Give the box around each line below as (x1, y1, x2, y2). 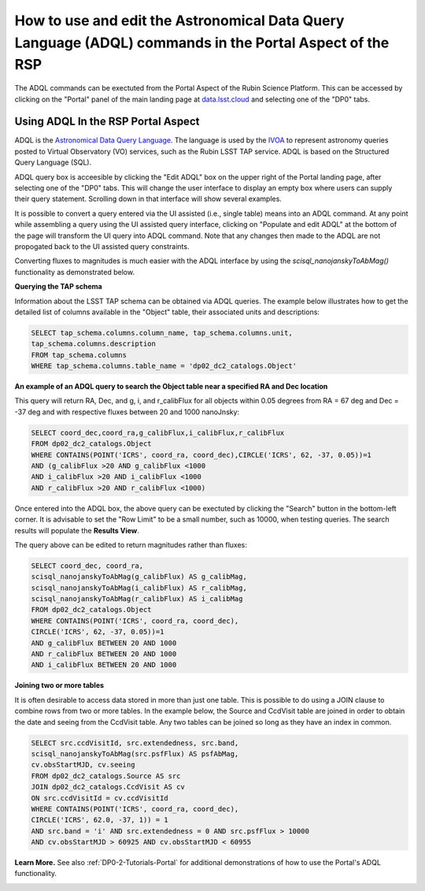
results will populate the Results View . (14, 525, 139, 535)
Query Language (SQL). (14, 158, 92, 167)
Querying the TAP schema (14, 282, 102, 291)
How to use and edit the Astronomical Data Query (14, 12, 345, 29)
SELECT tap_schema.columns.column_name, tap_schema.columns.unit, (31, 328, 293, 337)
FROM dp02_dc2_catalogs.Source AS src (31, 771, 181, 780)
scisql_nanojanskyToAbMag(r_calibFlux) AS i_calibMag (31, 595, 243, 603)
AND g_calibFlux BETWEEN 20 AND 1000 (31, 638, 177, 648)
